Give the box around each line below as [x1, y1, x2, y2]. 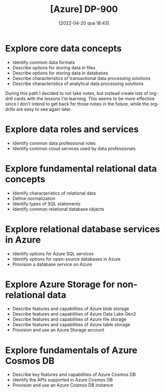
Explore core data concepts [5, 42, 122, 54]
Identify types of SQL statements [12, 201, 81, 207]
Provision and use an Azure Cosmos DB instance [12, 382, 113, 388]
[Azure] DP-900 [49, 3, 118, 15]
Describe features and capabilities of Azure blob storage [12, 306, 129, 312]
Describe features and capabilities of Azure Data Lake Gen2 [12, 311, 136, 317]
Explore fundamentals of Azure [5, 345, 137, 356]
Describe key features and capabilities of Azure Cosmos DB [12, 372, 136, 378]
